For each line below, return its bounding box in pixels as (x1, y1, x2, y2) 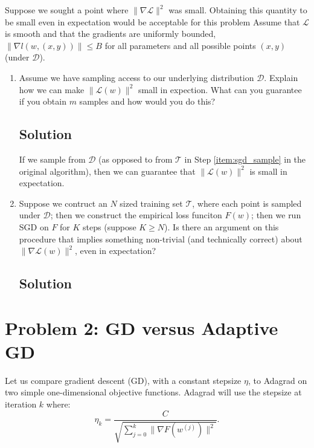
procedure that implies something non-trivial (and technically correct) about (19, 232, 303, 245)
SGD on (19, 220, 49, 233)
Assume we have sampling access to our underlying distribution (19, 71, 254, 83)
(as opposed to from (98, 152, 173, 165)
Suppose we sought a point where (5, 4, 129, 16)
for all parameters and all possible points (104, 39, 256, 51)
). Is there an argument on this (164, 220, 279, 233)
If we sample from (19, 152, 86, 165)
